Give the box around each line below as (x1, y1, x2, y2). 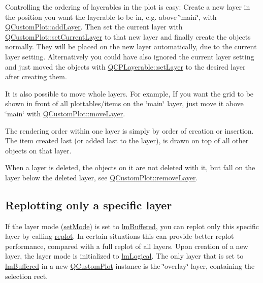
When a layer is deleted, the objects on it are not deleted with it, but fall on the (5, 162, 255, 173)
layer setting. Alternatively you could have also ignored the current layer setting (5, 51, 254, 61)
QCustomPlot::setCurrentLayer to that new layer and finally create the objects (5, 31, 251, 42)
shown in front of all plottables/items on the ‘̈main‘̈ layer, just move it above (5, 98, 244, 109)
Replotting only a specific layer (5, 197, 172, 212)
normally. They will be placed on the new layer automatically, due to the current (5, 41, 257, 52)
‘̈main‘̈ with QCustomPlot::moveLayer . (5, 108, 125, 118)
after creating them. (5, 71, 67, 82)
